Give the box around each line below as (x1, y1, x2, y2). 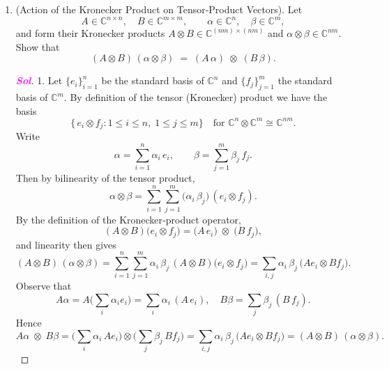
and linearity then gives (15, 237, 116, 251)
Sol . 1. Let (15, 73, 63, 88)
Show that (15, 39, 60, 54)
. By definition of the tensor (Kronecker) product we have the (63, 90, 328, 104)
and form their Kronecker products (15, 26, 165, 40)
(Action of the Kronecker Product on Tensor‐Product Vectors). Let (15, 2, 303, 16)
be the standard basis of (101, 73, 204, 88)
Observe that (15, 278, 72, 293)
